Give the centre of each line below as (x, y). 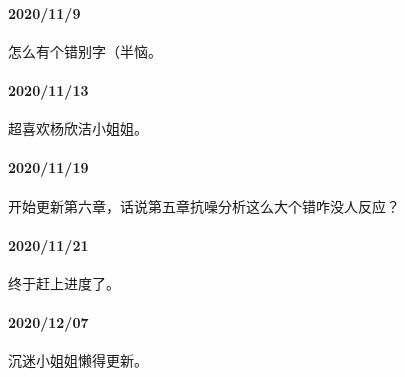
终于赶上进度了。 (64, 282)
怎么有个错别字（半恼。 (85, 50)
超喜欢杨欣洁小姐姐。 (78, 128)
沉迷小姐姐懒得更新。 (78, 360)
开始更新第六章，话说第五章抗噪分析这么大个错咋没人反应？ (204, 205)
